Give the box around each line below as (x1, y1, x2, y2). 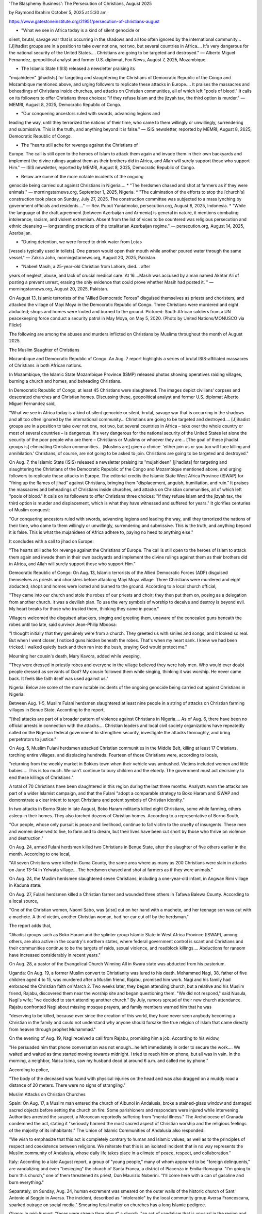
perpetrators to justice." (9, 736, 57, 742)
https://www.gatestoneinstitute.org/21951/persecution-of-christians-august (9, 18, 160, 24)
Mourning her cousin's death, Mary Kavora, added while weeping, (9, 653, 141, 659)
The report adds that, (9, 923, 52, 928)
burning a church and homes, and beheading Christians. (9, 378, 122, 384)
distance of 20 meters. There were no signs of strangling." (9, 1082, 126, 1088)
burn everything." (9, 1179, 44, 1185)
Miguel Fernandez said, (9, 401, 56, 406)
